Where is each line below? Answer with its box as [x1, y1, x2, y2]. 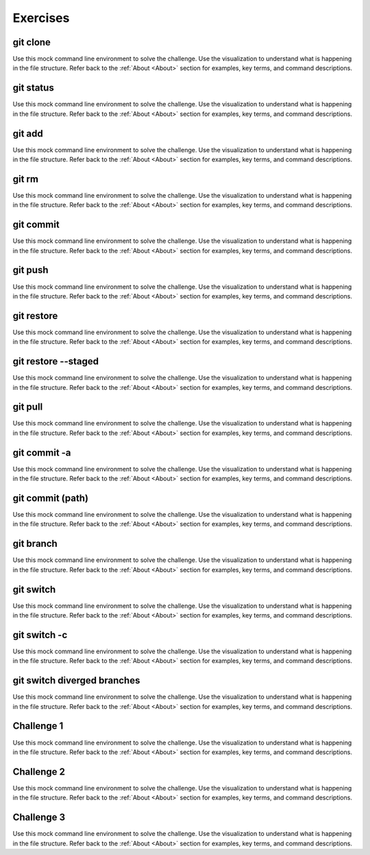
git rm [12, 173, 39, 185]
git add [12, 128, 44, 139]
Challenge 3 [12, 812, 66, 823]
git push [12, 264, 49, 276]
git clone [12, 36, 51, 48]
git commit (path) [12, 492, 89, 504]
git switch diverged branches [12, 675, 140, 686]
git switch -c [12, 629, 68, 641]
